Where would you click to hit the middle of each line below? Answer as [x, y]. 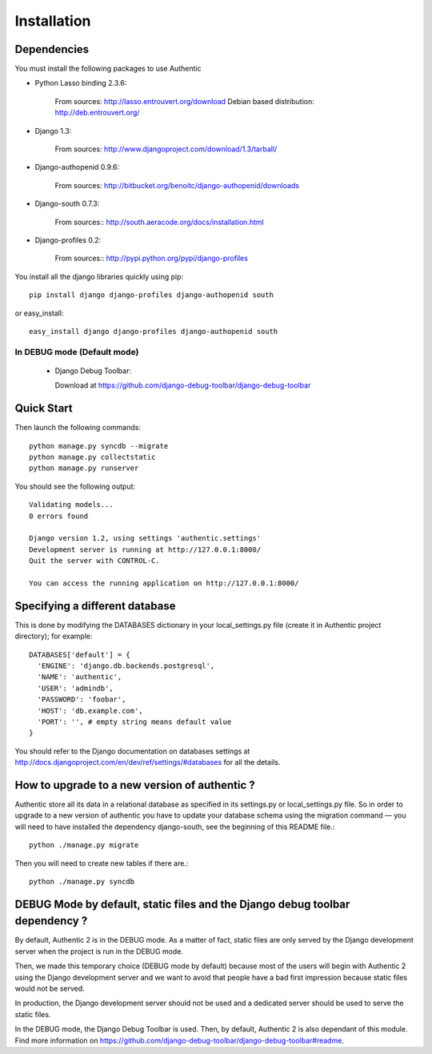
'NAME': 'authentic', [80, 677]
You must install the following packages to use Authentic [108, 69]
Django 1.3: [53, 131]
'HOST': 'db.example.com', [90, 710]
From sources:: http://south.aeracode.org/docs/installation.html [159, 222]
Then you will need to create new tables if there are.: [102, 863]
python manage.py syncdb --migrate [99, 446]
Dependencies [52, 49]
